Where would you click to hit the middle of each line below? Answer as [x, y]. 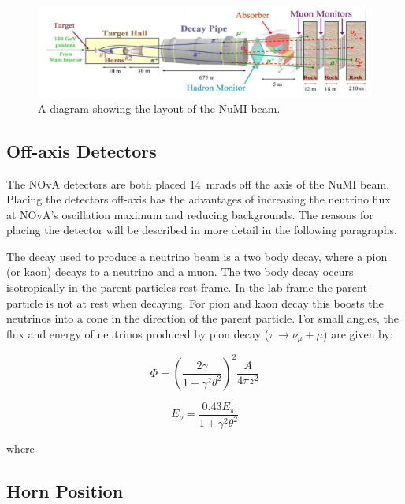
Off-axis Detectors [82, 150]
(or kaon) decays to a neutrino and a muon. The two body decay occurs [180, 272]
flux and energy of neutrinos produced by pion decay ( [138, 333]
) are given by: [358, 333]
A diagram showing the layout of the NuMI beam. [159, 108]
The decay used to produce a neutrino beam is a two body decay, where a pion [197, 256]
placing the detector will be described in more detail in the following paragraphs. [202, 230]
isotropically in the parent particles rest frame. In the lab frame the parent [187, 287]
